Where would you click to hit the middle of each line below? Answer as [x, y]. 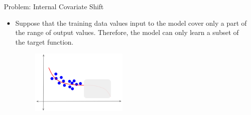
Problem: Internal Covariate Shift [54, 6]
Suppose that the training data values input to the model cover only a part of [131, 23]
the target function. [44, 41]
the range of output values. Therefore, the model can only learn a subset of [127, 32]
